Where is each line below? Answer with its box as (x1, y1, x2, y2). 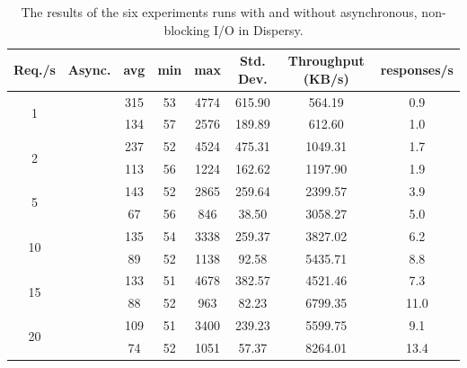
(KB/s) (303, 68, 349, 87)
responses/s (380, 59, 454, 78)
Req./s (13, 59, 56, 78)
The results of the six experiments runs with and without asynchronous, (21, 3, 418, 21)
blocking (163, 20, 210, 39)
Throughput (287, 51, 365, 70)
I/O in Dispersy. (214, 20, 304, 39)
